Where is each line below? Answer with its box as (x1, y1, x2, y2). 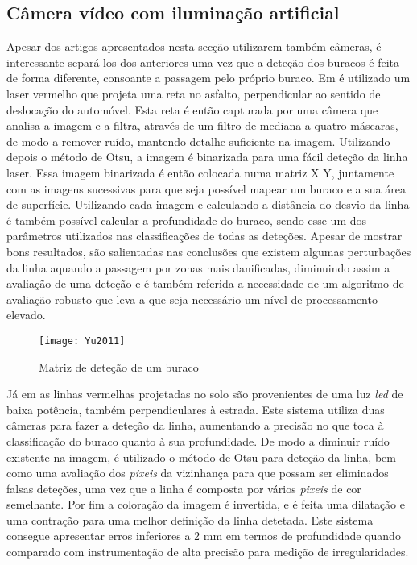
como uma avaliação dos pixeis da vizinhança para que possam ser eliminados (6, 464, 389, 481)
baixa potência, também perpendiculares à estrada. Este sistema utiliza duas (6, 401, 385, 418)
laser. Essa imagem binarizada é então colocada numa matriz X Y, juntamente (6, 164, 394, 181)
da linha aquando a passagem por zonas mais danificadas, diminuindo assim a (6, 259, 390, 276)
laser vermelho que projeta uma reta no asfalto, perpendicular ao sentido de (6, 85, 381, 102)
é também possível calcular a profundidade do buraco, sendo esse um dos (6, 211, 367, 228)
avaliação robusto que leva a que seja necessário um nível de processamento (6, 290, 378, 307)
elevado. (6, 306, 46, 323)
